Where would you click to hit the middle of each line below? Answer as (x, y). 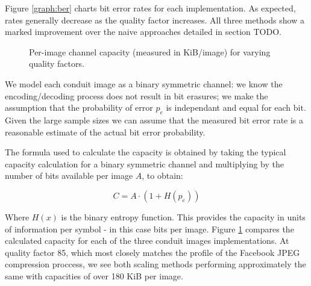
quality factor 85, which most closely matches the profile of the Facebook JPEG (152, 252)
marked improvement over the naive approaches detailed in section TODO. (143, 32)
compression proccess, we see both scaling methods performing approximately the (155, 264)
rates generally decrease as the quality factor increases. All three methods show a (155, 20)
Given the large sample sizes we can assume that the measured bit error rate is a (154, 120)
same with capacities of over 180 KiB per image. (94, 275)
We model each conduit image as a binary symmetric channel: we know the (144, 83)
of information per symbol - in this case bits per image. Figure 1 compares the (149, 228)
